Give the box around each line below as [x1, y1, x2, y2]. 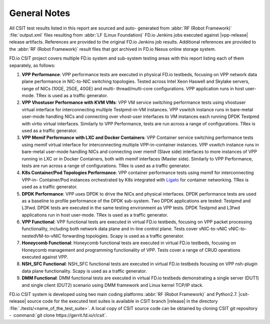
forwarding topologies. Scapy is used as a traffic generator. [62, 233, 184, 239]
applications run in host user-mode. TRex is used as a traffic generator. [21, 212, 168, 218]
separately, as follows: [9, 62, 55, 68]
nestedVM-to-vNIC [21, 233, 61, 239]
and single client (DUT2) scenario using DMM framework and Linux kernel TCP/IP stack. [21, 282, 203, 288]
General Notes [9, 8, 70, 19]
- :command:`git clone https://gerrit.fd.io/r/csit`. [9, 312, 107, 318]
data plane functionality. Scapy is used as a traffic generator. [21, 268, 147, 274]
